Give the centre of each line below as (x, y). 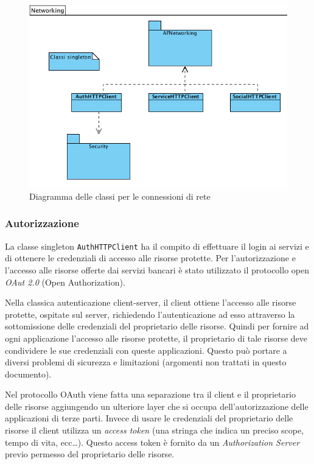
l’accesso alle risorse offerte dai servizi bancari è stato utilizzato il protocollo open (157, 269)
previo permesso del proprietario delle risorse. (90, 454)
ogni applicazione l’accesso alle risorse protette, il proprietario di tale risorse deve (156, 338)
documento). (28, 374)
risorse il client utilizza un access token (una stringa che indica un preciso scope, (155, 430)
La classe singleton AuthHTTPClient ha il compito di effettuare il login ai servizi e (157, 246)
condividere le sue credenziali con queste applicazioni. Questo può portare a (146, 350)
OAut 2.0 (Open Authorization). (65, 282)
